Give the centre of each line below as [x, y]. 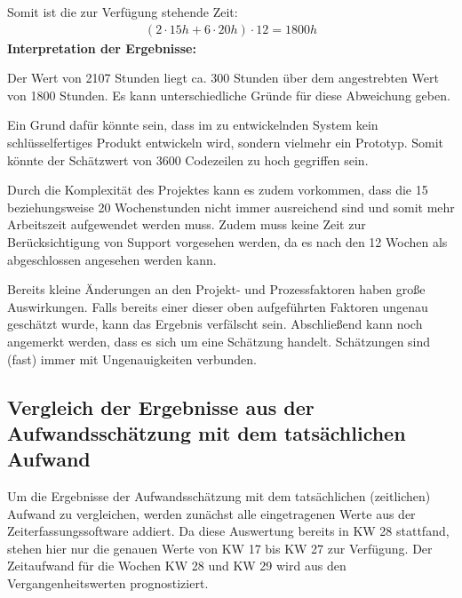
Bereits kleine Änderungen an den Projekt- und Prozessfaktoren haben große [216, 289]
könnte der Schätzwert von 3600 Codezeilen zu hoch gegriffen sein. [188, 159]
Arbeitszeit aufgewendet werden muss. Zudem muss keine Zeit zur [187, 224]
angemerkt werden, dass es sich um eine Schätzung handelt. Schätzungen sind [219, 341]
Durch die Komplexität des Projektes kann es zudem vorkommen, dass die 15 [218, 190]
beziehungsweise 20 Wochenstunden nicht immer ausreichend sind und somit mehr [231, 207]
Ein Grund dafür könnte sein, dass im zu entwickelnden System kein [193, 125]
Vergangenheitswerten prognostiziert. [108, 583]
